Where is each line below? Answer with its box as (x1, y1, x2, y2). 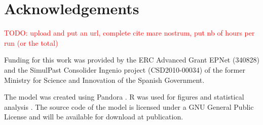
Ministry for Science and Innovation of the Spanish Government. (4, 74, 205, 85)
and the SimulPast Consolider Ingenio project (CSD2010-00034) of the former (4, 64, 245, 75)
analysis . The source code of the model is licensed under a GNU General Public (4, 101, 254, 112)
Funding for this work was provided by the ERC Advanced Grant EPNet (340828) (4, 54, 259, 65)
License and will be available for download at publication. (4, 111, 183, 122)
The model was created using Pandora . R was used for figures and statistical (4, 91, 244, 102)
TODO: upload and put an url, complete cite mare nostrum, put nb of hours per (4, 27, 255, 38)
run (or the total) (4, 37, 58, 48)
